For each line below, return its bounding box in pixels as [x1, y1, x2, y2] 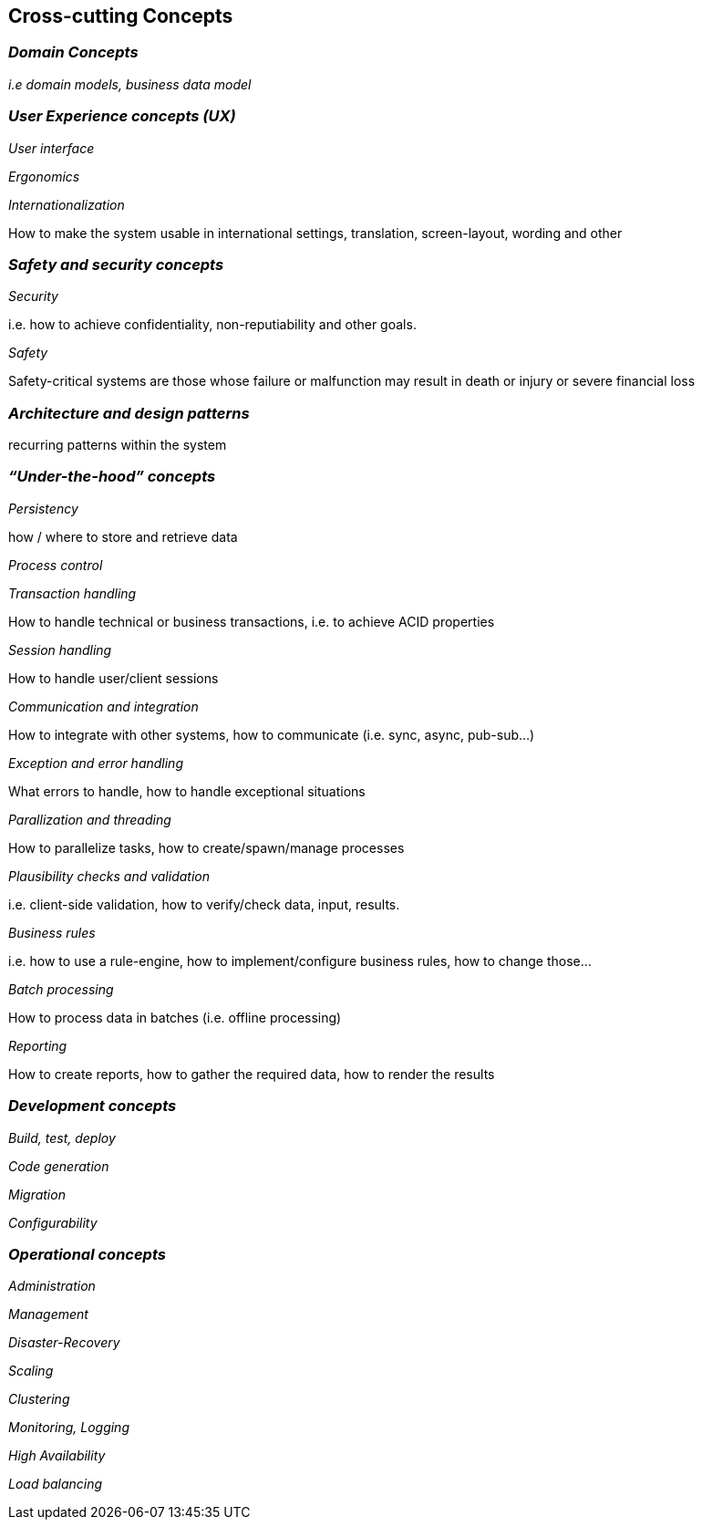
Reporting [8, 1037, 67, 1054]
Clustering [8, 1391, 70, 1408]
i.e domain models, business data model [8, 76, 252, 92]
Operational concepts [8, 1244, 166, 1263]
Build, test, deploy [8, 1129, 116, 1146]
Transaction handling [8, 585, 137, 601]
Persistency [8, 500, 78, 516]
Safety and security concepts [8, 254, 224, 274]
